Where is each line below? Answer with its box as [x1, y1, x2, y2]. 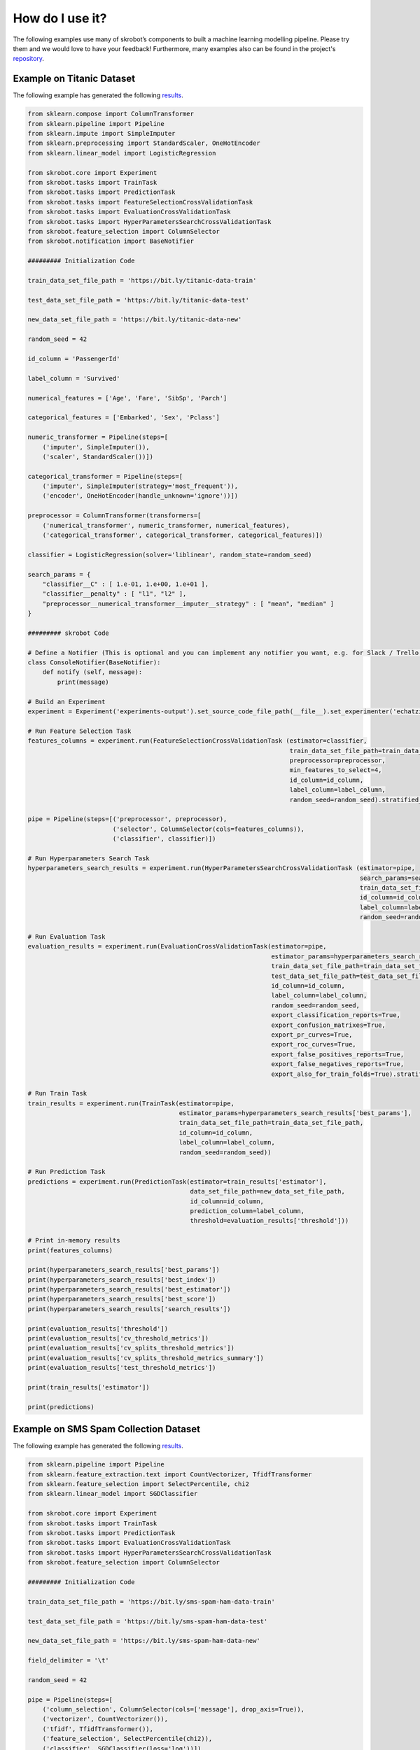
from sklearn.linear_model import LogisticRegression [27, 149, 216, 157]
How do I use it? [13, 10, 108, 26]
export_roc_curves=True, [270, 1040, 356, 1049]
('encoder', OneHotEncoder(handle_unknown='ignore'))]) [42, 492, 239, 500]
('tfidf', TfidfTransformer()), [42, 1725, 154, 1732]
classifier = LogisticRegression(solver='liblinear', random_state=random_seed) [27, 550, 312, 559]
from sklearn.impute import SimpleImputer [27, 129, 176, 137]
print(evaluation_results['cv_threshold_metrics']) [27, 1334, 209, 1343]
